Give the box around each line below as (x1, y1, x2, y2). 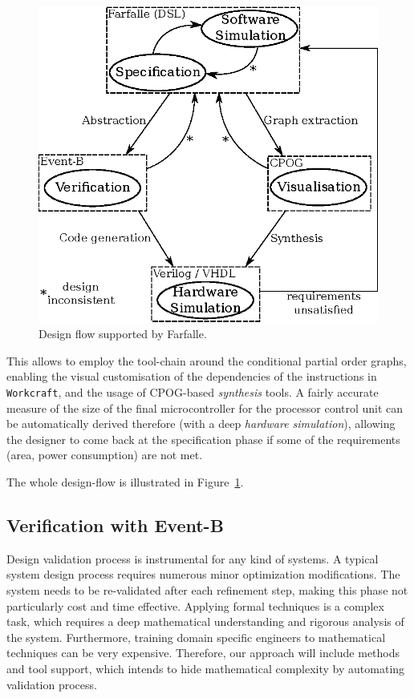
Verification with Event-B (6, 512, 224, 537)
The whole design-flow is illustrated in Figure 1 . (6, 473, 244, 490)
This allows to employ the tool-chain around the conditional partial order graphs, (6, 352, 407, 369)
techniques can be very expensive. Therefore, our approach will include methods (6, 644, 400, 661)
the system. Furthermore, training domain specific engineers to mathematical (6, 628, 386, 645)
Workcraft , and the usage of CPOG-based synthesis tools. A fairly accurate (6, 383, 379, 400)
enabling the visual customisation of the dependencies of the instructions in (6, 368, 377, 385)
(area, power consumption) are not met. (6, 446, 203, 463)
